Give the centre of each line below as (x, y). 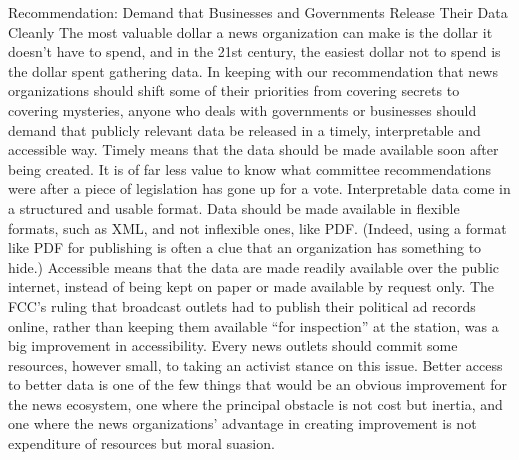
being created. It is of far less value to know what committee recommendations (249, 168)
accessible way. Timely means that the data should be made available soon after (253, 149)
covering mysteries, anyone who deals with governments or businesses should (242, 109)
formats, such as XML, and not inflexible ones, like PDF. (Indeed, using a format (257, 227)
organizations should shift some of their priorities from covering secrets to (234, 90)
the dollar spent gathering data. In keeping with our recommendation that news (253, 70)
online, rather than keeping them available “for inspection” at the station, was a (253, 325)
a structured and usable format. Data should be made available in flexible (234, 207)
